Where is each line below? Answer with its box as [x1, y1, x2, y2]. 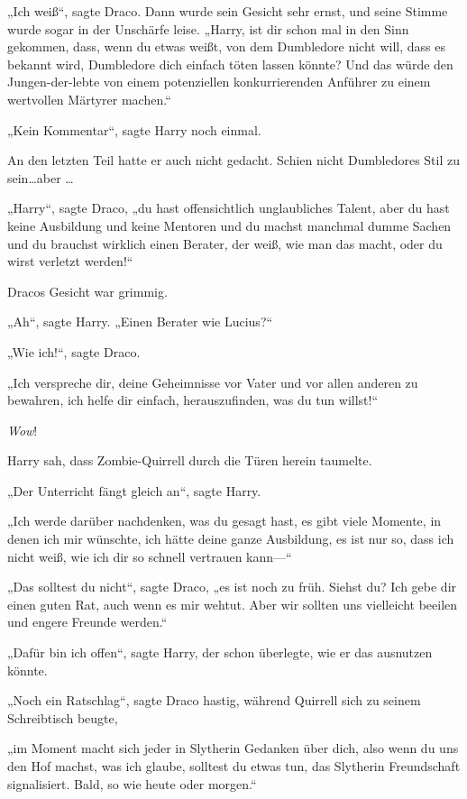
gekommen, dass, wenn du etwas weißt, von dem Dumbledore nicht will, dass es [7, 37, 445, 56]
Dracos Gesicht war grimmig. [7, 281, 168, 300]
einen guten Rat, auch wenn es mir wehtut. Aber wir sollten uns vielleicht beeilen [7, 594, 458, 613]
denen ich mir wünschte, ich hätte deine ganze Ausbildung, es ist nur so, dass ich [7, 529, 454, 548]
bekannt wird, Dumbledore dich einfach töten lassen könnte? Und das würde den [7, 54, 453, 73]
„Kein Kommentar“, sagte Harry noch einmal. [7, 120, 261, 139]
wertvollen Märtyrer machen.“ [7, 89, 171, 108]
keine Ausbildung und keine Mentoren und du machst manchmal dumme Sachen [7, 216, 452, 234]
